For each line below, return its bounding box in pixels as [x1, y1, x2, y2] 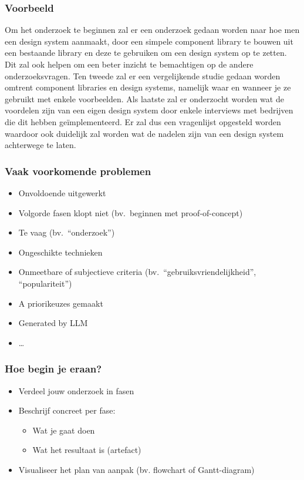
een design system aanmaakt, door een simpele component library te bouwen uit [5, 35, 293, 47]
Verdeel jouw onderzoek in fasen [18, 384, 134, 397]
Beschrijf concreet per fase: [18, 404, 116, 417]
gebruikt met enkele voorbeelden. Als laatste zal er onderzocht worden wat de [5, 92, 284, 105]
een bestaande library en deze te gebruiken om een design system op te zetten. [5, 46, 287, 59]
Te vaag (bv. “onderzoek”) [18, 226, 115, 239]
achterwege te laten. [5, 139, 76, 151]
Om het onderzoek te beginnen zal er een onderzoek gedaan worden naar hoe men [5, 24, 300, 36]
